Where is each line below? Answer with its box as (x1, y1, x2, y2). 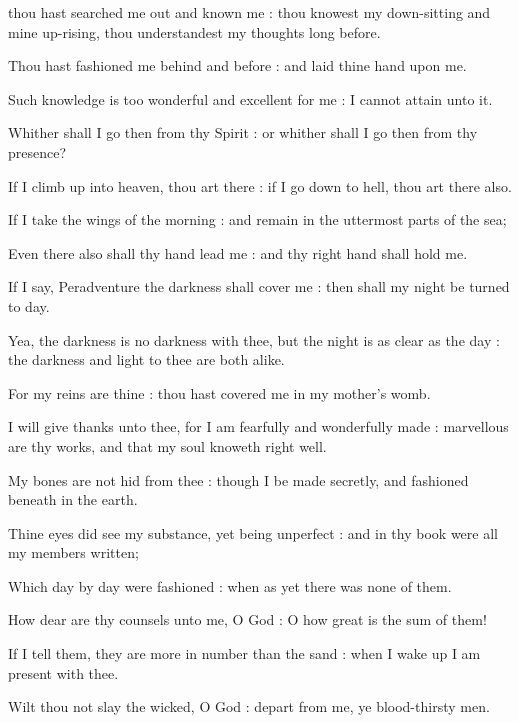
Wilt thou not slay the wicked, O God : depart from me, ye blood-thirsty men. (8, 696, 490, 717)
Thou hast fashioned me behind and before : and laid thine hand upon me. (8, 55, 467, 76)
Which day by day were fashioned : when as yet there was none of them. (8, 575, 452, 596)
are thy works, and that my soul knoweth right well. (8, 435, 327, 456)
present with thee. (8, 662, 119, 683)
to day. (8, 295, 50, 316)
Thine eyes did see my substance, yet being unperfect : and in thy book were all (8, 522, 498, 543)
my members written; (8, 542, 139, 563)
